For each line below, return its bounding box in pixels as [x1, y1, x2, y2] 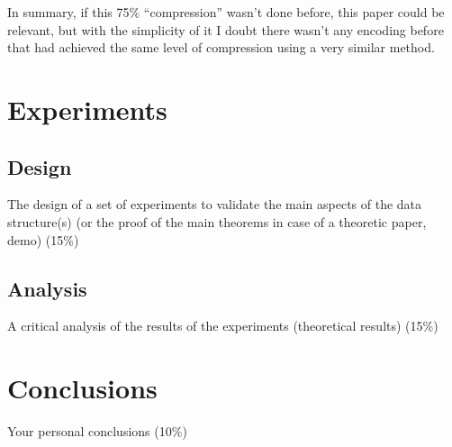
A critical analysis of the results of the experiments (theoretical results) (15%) [7, 316, 438, 335]
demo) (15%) [7, 230, 79, 249]
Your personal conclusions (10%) [7, 422, 187, 441]
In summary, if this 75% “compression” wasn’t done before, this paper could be [7, 3, 445, 21]
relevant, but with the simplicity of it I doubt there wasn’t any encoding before [7, 20, 444, 39]
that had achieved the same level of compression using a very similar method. [7, 38, 435, 57]
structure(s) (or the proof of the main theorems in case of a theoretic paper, [7, 212, 427, 231]
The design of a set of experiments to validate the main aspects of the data [7, 195, 422, 214]
